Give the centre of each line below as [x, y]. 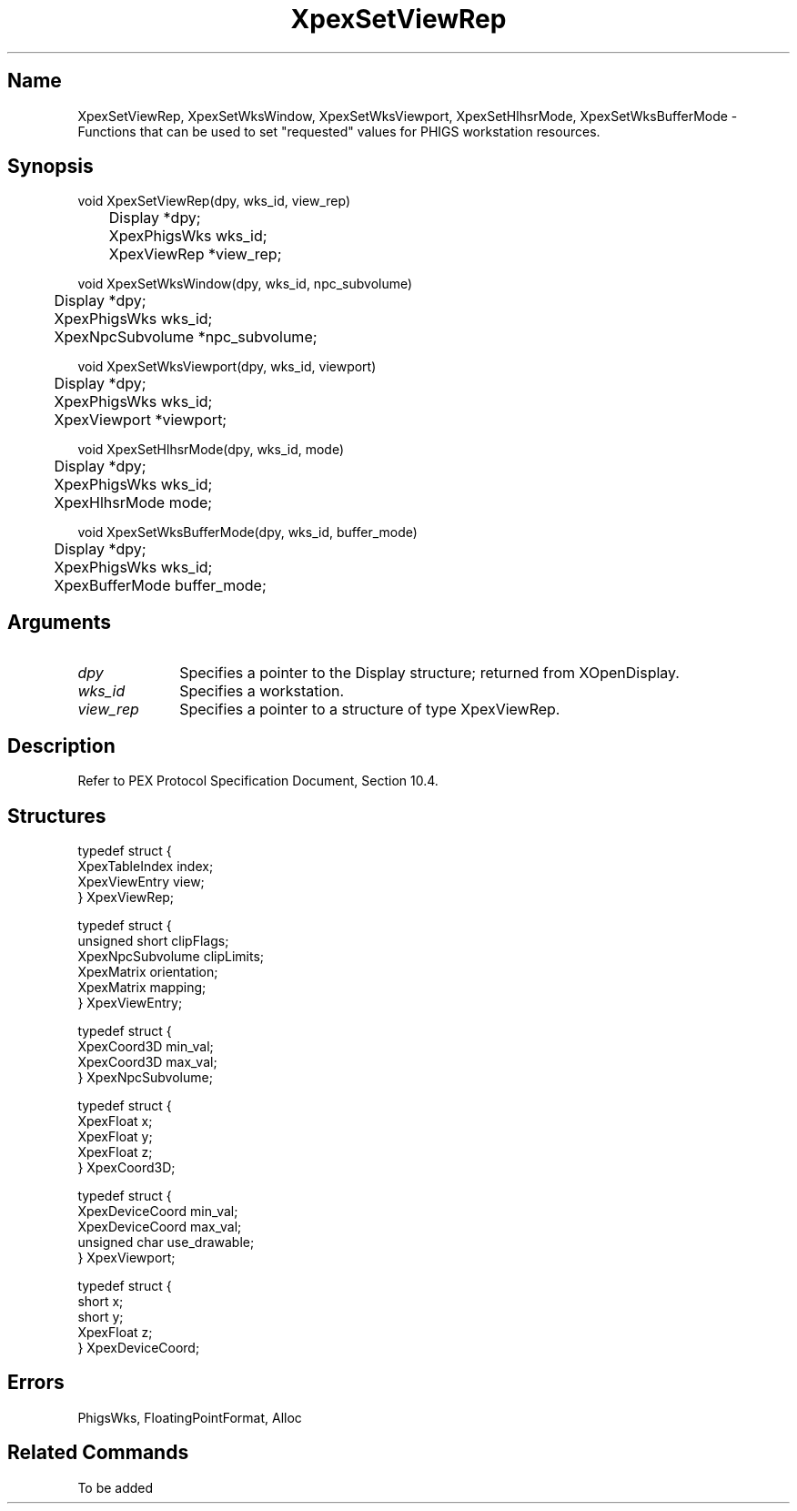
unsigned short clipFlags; [153, 940]
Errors [36, 1383]
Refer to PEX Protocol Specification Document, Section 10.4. [258, 781]
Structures [57, 816]
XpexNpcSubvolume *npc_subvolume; [186, 337]
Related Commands [98, 1453]
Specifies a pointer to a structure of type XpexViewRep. [370, 710]
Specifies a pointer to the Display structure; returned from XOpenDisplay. [429, 673]
